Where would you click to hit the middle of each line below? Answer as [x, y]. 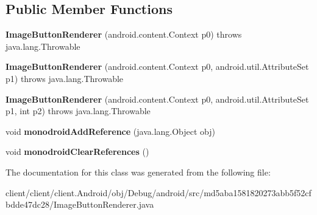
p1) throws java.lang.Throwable [65, 78]
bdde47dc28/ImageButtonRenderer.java [80, 204]
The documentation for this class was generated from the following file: [138, 172]
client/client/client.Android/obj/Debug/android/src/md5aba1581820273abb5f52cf [158, 192]
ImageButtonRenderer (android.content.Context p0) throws [124, 34]
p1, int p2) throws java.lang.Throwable [78, 111]
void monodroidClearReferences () [77, 152]
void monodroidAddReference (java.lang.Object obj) [111, 131]
